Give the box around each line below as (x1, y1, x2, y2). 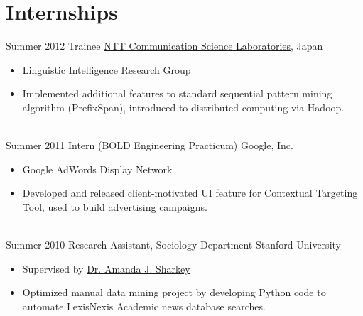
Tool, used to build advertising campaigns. (22, 199, 207, 214)
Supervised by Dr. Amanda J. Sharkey (22, 261, 190, 276)
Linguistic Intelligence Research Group (22, 62, 191, 77)
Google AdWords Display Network (22, 161, 173, 176)
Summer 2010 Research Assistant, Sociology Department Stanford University (6, 237, 341, 252)
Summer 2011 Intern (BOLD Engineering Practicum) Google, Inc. (6, 138, 293, 153)
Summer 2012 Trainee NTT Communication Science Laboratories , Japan (6, 38, 323, 53)
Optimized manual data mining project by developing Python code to (22, 285, 326, 300)
